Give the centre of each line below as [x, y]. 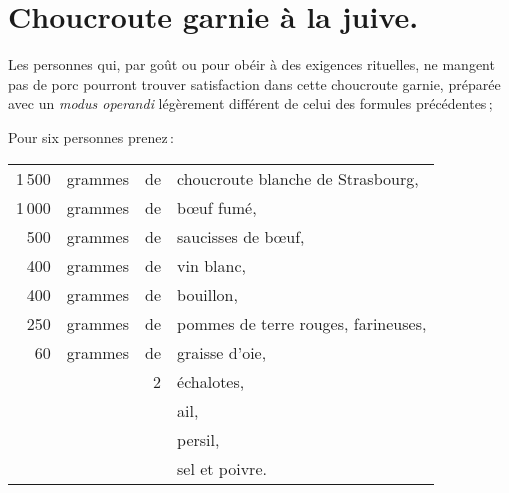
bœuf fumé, [217, 207]
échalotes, [211, 381]
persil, [198, 439]
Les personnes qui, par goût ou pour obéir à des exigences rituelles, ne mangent [251, 64]
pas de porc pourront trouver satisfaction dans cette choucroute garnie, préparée [254, 83]
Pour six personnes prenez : [91, 136]
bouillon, [207, 294]
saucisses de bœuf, [241, 236]
